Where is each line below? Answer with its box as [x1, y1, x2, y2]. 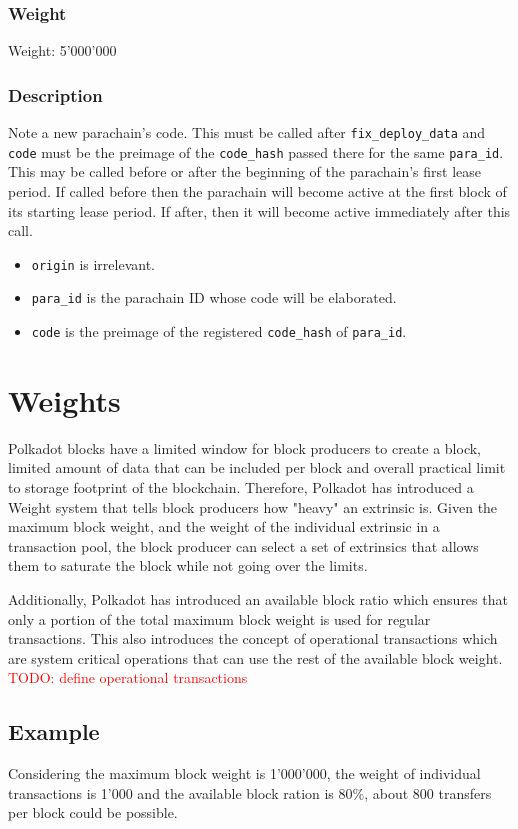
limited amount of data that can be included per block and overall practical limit [8, 457, 506, 478]
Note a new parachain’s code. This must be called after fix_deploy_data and [8, 122, 486, 143]
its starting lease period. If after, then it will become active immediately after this [8, 200, 511, 221]
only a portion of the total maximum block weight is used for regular [8, 608, 431, 629]
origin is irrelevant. [31, 253, 156, 274]
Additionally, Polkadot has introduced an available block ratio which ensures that [8, 588, 508, 609]
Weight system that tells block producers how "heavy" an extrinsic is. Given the [8, 496, 498, 517]
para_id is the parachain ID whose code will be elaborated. [31, 287, 397, 308]
